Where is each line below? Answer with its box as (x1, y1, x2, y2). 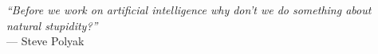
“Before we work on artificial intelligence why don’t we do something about (6, 2, 372, 17)
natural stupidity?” (6, 17, 98, 33)
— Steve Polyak (6, 33, 85, 49)
